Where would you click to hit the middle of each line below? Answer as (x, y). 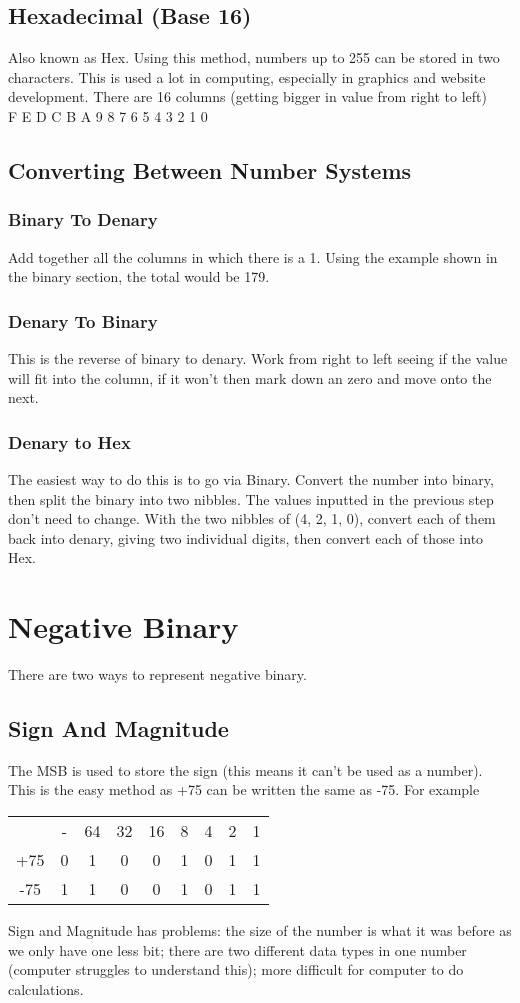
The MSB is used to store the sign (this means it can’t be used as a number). (245, 769)
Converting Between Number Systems (210, 169)
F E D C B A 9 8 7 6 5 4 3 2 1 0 (108, 115)
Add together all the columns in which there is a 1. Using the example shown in (253, 256)
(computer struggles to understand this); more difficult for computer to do (236, 969)
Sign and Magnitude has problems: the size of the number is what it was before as (260, 930)
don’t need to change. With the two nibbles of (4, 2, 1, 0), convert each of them (252, 518)
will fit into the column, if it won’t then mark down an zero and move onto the (250, 377)
